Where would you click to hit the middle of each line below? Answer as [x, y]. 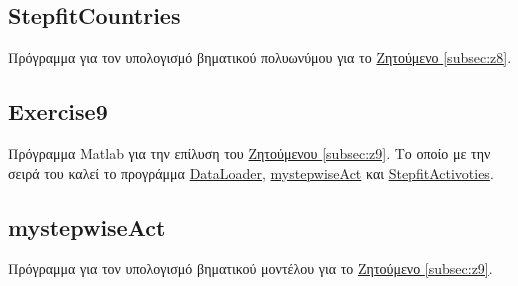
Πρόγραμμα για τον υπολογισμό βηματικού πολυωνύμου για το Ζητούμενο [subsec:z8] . [260, 57]
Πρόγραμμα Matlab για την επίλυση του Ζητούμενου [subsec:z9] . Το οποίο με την [249, 153]
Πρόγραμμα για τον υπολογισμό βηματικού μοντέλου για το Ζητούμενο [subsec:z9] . [250, 268]
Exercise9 [58, 111]
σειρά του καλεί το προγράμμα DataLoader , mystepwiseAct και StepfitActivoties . [251, 172]
